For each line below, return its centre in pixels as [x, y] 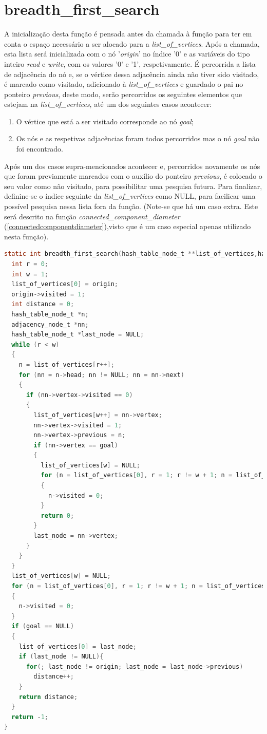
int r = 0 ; [30, 264]
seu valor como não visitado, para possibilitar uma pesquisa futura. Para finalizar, [133, 186]
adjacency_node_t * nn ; [50, 324]
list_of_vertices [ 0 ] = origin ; [65, 284]
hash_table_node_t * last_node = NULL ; [78, 335]
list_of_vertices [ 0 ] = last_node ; [78, 646]
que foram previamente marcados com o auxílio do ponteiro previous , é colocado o [133, 176]
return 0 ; [58, 515]
